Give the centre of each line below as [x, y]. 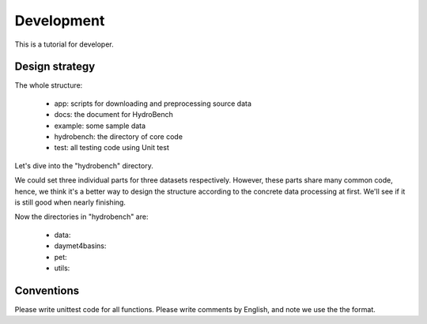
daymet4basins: [80, 246]
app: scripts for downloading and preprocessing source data [153, 104]
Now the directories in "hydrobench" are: [81, 217]
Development [60, 21]
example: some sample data [100, 126]
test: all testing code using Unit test [111, 148]
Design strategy [55, 67]
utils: [62, 268]
